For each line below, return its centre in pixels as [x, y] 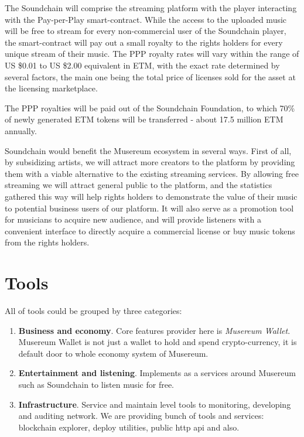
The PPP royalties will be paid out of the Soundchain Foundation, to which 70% [150, 107]
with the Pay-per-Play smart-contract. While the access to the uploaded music [146, 19]
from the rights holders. [47, 242]
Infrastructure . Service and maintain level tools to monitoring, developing [155, 404]
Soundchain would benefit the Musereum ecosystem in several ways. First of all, [148, 150]
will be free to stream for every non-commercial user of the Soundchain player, [146, 31]
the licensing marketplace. [51, 88]
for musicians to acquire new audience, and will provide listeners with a [133, 219]
